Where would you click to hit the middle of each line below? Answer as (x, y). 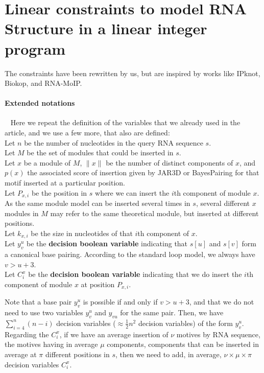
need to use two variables (44, 312)
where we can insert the (132, 192)
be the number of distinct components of (170, 162)
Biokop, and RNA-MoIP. (43, 83)
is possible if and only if (120, 302)
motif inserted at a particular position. (65, 183)
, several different (223, 203)
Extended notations (40, 103)
